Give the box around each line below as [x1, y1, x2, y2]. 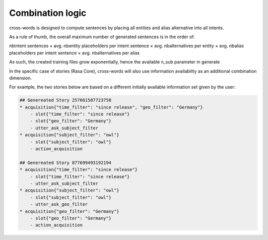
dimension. [9, 75, 32, 81]
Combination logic [9, 7, 86, 18]
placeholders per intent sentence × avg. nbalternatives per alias [9, 50, 140, 56]
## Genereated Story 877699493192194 [19, 160, 112, 166]
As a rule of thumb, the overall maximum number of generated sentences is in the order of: [9, 34, 196, 40]
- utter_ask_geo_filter [30, 201, 88, 207]
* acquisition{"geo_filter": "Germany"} [19, 208, 119, 214]
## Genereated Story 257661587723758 [19, 97, 112, 103]
